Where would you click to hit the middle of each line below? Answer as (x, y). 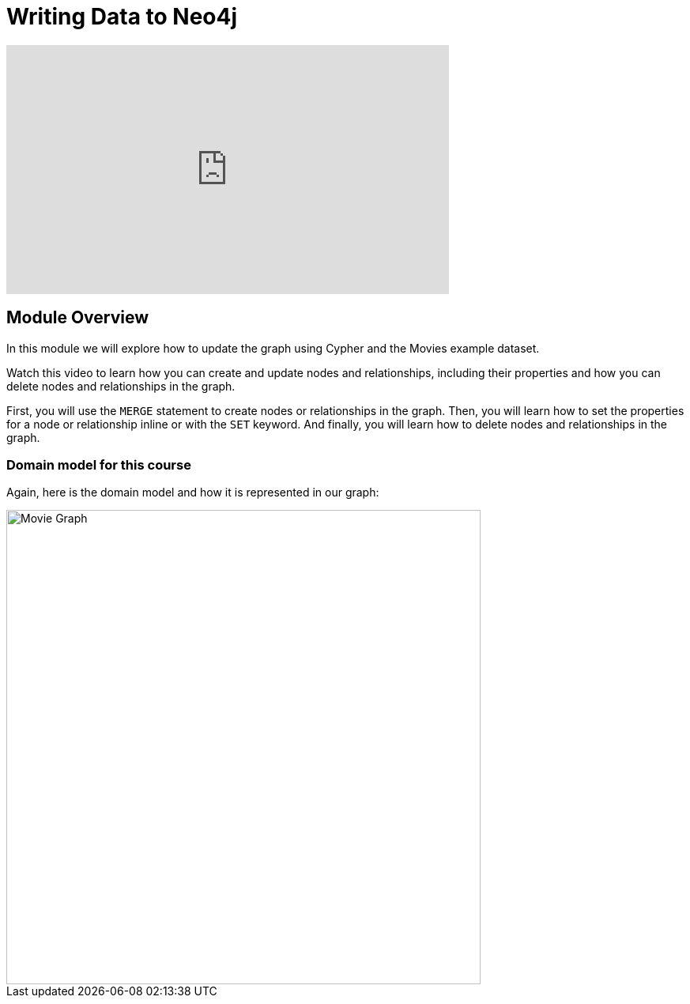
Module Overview (78, 318)
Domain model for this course (99, 464)
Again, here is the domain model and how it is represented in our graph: (193, 493)
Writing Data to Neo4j (122, 17)
